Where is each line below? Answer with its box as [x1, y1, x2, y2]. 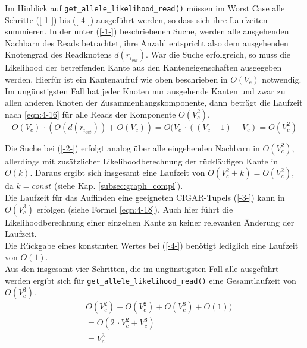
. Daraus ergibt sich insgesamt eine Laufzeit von [30, 166, 205, 179]
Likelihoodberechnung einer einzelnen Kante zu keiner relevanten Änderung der [5, 216, 295, 228]
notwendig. [262, 73, 302, 86]
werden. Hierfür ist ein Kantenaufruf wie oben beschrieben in [5, 73, 228, 86]
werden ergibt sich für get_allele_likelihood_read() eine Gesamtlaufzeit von [5, 274, 296, 286]
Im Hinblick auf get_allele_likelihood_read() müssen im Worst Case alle [5, 2, 285, 14]
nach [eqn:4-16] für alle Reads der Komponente [5, 107, 176, 120]
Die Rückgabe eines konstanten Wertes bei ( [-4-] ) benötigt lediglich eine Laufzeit [5, 239, 299, 251]
